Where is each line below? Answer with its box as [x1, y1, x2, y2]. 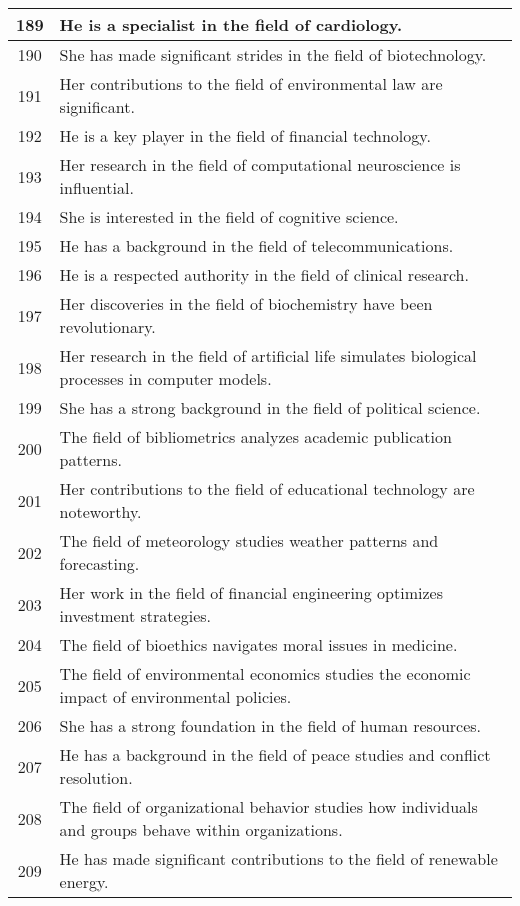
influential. [59, 176, 134, 199]
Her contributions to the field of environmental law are [59, 72, 443, 95]
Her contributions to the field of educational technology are [59, 477, 475, 500]
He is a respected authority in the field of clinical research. [59, 263, 469, 286]
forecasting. [59, 552, 140, 575]
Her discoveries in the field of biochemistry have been [59, 292, 433, 315]
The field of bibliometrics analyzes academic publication [59, 425, 452, 448]
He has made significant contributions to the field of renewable [59, 847, 498, 870]
